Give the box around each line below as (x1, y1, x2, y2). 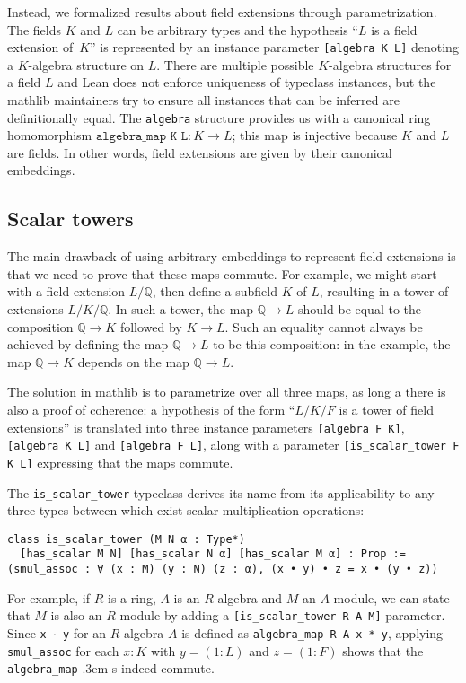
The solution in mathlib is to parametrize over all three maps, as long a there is (7, 382, 446, 401)
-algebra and (213, 588, 283, 607)
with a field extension (7, 282, 126, 301)
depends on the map (77, 352, 189, 371)
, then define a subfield (152, 282, 278, 301)
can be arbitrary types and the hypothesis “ (117, 20, 358, 39)
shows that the (342, 641, 424, 660)
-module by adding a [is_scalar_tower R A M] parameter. (115, 606, 445, 625)
